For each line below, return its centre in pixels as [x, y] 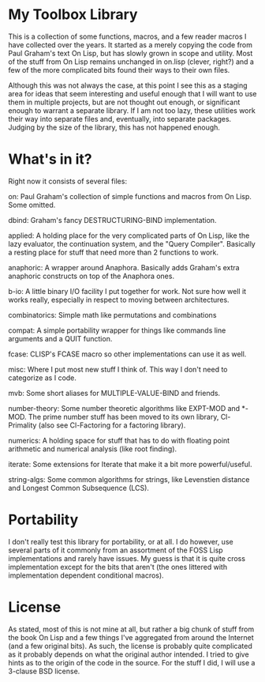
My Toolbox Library [73, 15]
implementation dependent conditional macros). [86, 575]
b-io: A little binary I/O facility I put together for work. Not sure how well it [127, 291]
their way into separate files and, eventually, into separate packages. [120, 119]
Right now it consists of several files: [68, 181]
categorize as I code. [43, 378]
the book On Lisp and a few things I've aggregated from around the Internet [131, 637]
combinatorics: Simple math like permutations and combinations [112, 315]
